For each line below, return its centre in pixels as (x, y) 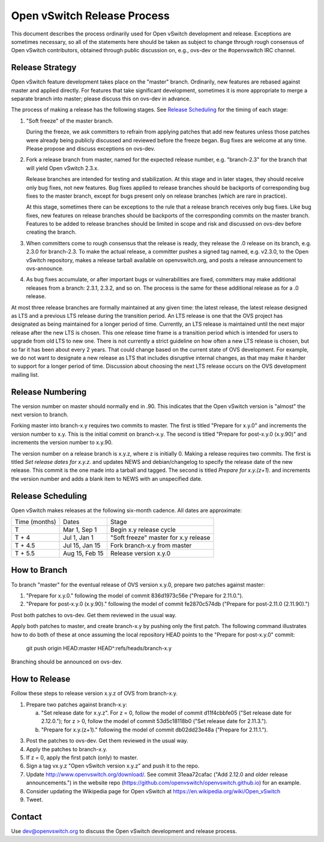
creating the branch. (51, 232)
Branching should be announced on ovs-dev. (67, 662)
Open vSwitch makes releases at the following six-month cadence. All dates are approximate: (127, 510)
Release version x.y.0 (140, 554)
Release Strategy (44, 68)
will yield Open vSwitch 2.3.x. (62, 168)
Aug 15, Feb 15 (84, 554)
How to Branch (39, 570)
